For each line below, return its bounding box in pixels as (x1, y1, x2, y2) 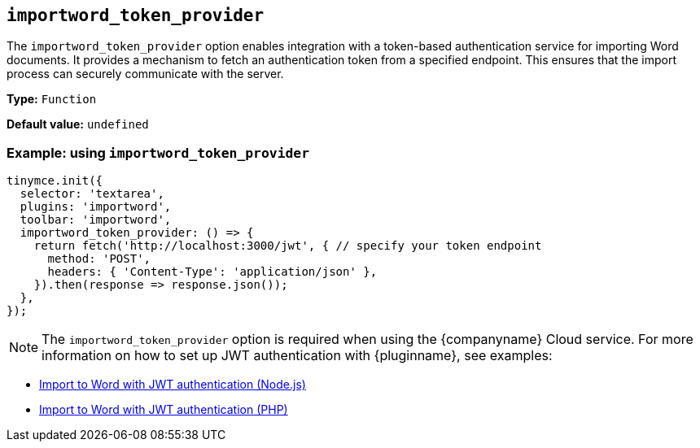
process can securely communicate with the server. (7, 67, 284, 81)
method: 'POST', (47, 252, 151, 266)
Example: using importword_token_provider (7, 144, 310, 161)
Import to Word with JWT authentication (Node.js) (39, 377, 306, 392)
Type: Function (7, 92, 97, 107)
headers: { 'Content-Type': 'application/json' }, (47, 265, 378, 279)
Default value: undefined (7, 117, 149, 132)
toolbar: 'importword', (20, 213, 172, 227)
